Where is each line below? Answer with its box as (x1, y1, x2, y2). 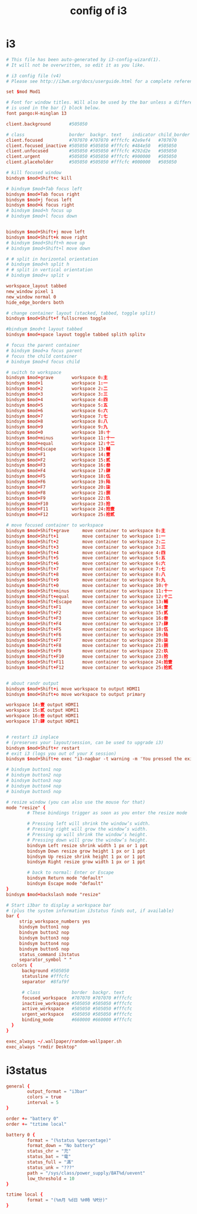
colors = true (27, 1094, 62, 1100)
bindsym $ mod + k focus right (6, 202, 75, 208)
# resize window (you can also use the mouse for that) (6, 799, 145, 805)
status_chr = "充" (27, 1148, 72, 1155)
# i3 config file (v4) (6, 72, 62, 79)
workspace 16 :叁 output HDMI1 (6, 713, 79, 719)
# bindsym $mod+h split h (6, 261, 69, 267)
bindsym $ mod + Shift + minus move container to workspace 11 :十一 (6, 588, 173, 594)
